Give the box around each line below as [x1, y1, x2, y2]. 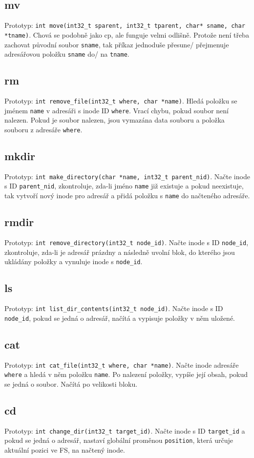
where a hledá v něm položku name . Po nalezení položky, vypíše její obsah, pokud [4, 369, 248, 379]
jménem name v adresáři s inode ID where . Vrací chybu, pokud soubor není [4, 105, 229, 115]
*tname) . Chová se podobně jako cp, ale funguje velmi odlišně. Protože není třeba [4, 29, 249, 40]
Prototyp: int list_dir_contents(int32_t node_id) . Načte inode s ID [4, 303, 223, 313]
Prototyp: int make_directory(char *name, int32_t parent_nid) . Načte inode [4, 171, 250, 181]
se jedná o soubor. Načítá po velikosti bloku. [4, 378, 138, 389]
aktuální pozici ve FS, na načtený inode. [4, 445, 125, 455]
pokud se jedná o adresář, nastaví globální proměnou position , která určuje [4, 435, 233, 445]
